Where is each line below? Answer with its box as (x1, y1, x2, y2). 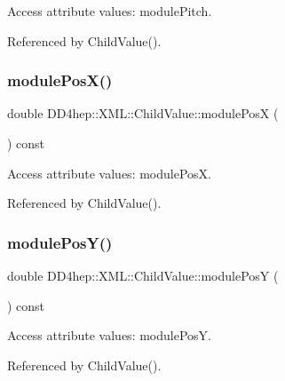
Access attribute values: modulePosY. (7, 326, 211, 345)
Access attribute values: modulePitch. (7, 2, 212, 20)
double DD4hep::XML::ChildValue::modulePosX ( (7, 104, 279, 123)
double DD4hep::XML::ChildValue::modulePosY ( (7, 266, 279, 284)
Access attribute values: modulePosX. (7, 163, 211, 182)
